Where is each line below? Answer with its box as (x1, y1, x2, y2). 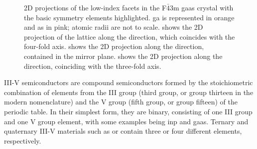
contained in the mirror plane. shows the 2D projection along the (24, 50, 223, 61)
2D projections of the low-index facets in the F (24, 2, 167, 12)
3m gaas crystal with (170, 2, 234, 12)
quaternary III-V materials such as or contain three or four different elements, (4, 126, 242, 136)
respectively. (4, 135, 41, 146)
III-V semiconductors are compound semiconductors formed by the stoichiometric (4, 77, 253, 88)
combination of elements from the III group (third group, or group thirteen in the (4, 87, 254, 97)
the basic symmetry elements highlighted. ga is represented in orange (24, 12, 235, 22)
